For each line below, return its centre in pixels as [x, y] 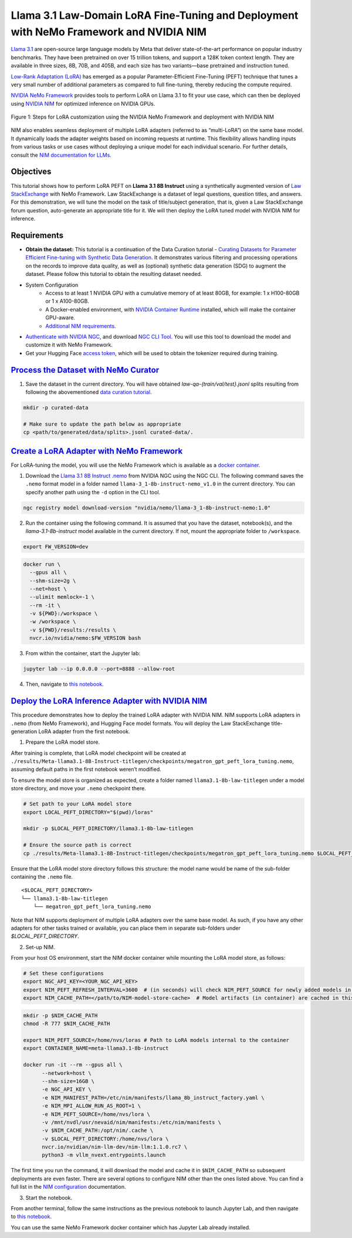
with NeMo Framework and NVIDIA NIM [109, 32]
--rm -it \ [45, 605]
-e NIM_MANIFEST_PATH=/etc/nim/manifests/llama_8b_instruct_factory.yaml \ [153, 1097]
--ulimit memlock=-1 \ [62, 597]
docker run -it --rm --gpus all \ [73, 1065]
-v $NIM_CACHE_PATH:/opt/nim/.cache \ [98, 1131]
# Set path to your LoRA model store [77, 804]
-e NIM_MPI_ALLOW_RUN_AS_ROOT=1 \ [91, 1106]
